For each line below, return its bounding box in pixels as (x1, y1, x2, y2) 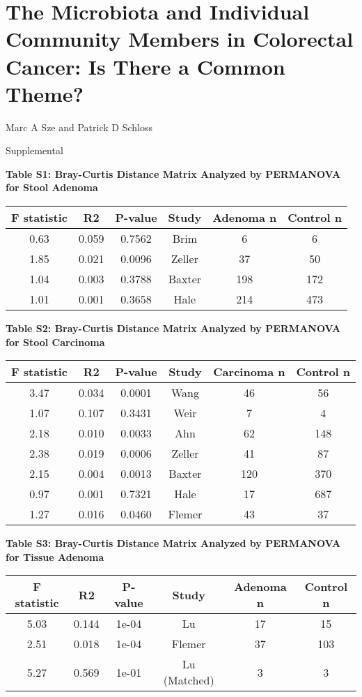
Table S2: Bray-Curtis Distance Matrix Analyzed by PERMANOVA (6, 321, 341, 336)
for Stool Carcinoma (6, 334, 105, 349)
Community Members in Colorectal (6, 24, 354, 53)
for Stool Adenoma (6, 180, 98, 195)
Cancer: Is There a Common (6, 52, 285, 80)
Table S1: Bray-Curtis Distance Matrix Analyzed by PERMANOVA (6, 166, 341, 181)
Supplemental (6, 143, 63, 158)
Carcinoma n (213, 364, 285, 380)
